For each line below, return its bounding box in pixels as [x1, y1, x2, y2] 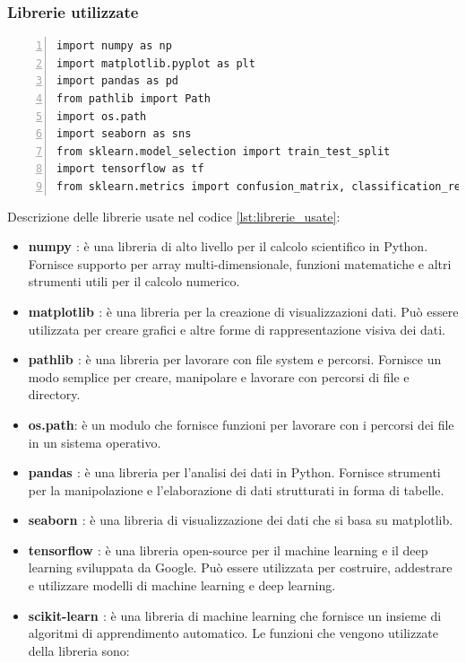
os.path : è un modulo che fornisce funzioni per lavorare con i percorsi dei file [28, 414, 454, 433]
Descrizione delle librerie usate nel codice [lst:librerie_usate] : [7, 206, 341, 225]
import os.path [56, 109, 147, 123]
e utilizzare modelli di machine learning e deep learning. [28, 576, 336, 595]
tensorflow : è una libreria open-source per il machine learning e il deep [28, 540, 428, 559]
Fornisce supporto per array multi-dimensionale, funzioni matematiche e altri [28, 254, 452, 273]
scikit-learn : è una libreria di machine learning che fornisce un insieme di [28, 606, 442, 624]
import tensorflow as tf [56, 162, 204, 176]
